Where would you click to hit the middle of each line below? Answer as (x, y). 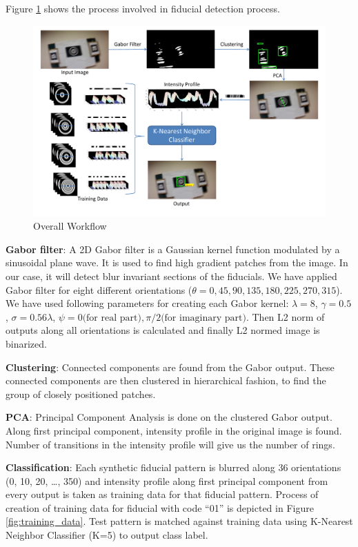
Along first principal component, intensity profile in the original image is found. (174, 430)
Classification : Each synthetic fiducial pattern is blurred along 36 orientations (173, 467)
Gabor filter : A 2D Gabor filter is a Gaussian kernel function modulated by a (173, 249)
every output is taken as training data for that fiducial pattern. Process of (162, 494)
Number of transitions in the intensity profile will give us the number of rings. (170, 444)
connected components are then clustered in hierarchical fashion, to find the (166, 380)
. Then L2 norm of (285, 316)
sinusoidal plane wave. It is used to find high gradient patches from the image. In (177, 262)
